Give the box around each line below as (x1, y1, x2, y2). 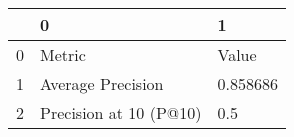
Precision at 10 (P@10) (40, 101, 202, 124)
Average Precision (40, 72, 164, 95)
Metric (40, 43, 86, 66)
